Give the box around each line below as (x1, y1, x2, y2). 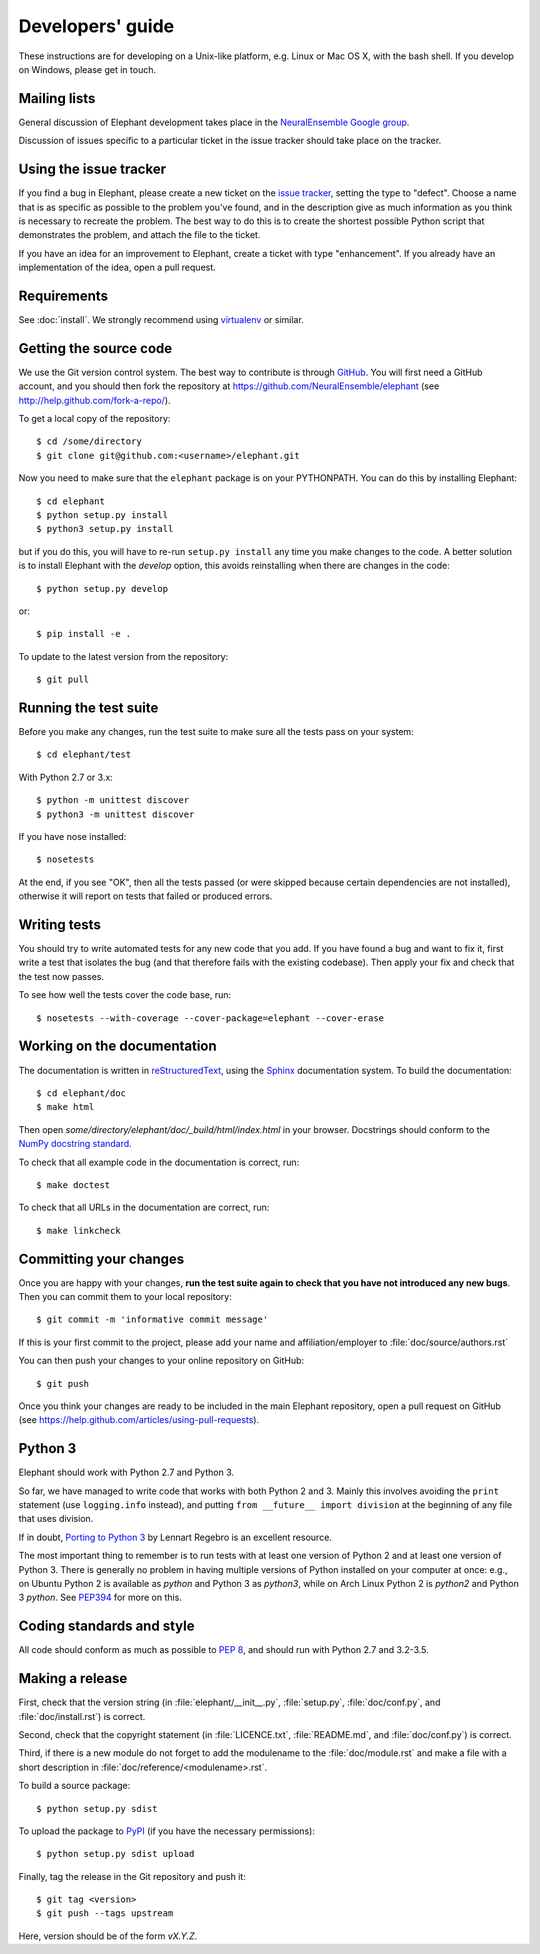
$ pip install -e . (36, 628, 132, 640)
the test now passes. (18, 970, 105, 982)
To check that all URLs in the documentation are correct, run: (18, 1201, 270, 1214)
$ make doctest (36, 1179, 111, 1190)
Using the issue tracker (18, 161, 167, 178)
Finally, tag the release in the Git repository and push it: (18, 1870, 247, 1882)
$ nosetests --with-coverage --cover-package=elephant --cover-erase (36, 1012, 385, 1024)
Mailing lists (18, 90, 96, 107)
